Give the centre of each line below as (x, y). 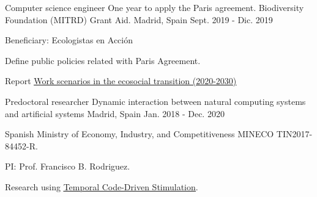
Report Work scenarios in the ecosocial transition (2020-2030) (121, 81)
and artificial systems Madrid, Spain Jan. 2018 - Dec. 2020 (115, 113)
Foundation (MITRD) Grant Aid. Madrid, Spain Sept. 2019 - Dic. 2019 (139, 19)
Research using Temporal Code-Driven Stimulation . (102, 186)
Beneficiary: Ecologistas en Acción (69, 40)
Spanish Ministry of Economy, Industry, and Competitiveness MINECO (140, 134)
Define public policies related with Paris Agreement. (103, 60)
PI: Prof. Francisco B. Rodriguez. (68, 166)
